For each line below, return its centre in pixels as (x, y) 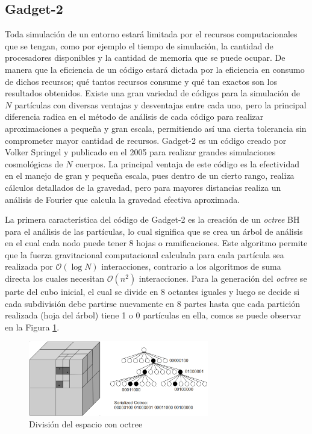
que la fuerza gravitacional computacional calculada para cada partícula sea (145, 254)
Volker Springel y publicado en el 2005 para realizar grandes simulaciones (140, 152)
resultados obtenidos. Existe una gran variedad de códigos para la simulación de (153, 93)
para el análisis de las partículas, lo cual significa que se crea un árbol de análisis (154, 231)
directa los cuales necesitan (55, 278)
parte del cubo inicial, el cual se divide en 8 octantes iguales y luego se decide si (152, 292)
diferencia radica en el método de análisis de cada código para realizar (134, 116)
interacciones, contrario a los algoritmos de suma (191, 266)
